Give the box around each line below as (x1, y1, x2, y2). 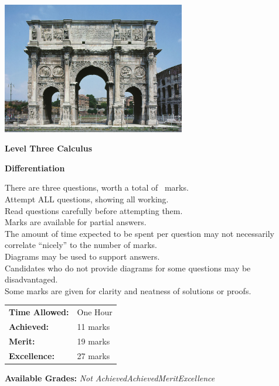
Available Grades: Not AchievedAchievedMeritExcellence (5, 371, 215, 384)
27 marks (77, 349, 110, 361)
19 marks (77, 335, 110, 347)
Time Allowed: (9, 306, 69, 318)
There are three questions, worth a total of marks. (5, 181, 189, 194)
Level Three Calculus (5, 142, 93, 154)
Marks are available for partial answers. (5, 216, 147, 228)
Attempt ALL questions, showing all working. (5, 192, 169, 205)
